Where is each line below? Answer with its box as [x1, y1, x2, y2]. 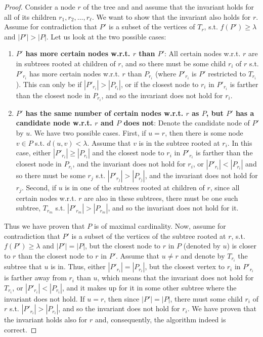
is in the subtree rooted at [139, 137, 220, 148]
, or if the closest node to [120, 78, 199, 89]
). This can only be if [16, 78, 82, 89]
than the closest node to [18, 250, 93, 261]
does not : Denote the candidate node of [123, 117, 250, 128]
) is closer [227, 240, 257, 251]
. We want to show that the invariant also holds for [92, 11, 251, 22]
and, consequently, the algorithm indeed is [95, 314, 226, 325]
